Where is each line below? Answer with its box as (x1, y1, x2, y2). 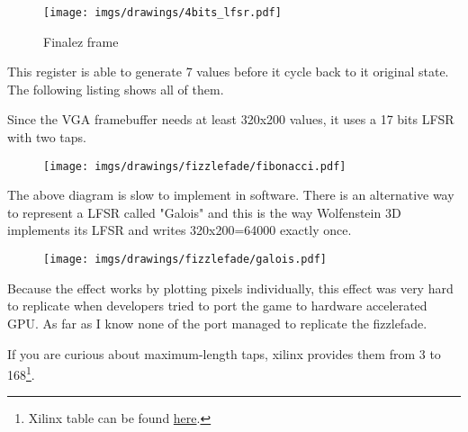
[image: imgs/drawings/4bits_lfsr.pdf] (43, 6, 282, 19)
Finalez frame (43, 31, 119, 50)
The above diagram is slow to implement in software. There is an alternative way (7, 185, 454, 204)
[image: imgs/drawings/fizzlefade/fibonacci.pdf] (43, 159, 346, 173)
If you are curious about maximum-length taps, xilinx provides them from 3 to (7, 344, 441, 363)
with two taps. (7, 128, 86, 147)
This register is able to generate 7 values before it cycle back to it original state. (7, 62, 449, 81)
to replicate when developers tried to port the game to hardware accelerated (7, 296, 427, 315)
